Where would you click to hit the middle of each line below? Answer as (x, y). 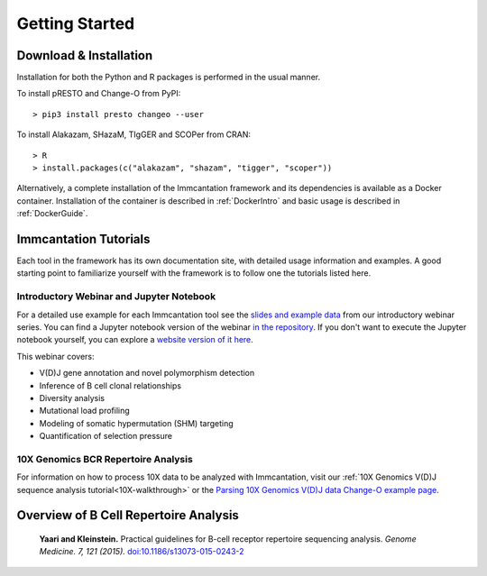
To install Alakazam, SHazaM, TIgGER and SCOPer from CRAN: (134, 134)
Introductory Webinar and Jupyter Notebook (116, 297)
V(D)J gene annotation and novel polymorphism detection (147, 373)
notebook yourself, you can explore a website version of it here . (135, 340)
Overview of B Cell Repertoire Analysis (128, 515)
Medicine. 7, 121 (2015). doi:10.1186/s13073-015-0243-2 (142, 552)
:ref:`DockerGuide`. (52, 214)
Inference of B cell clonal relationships (110, 385)
